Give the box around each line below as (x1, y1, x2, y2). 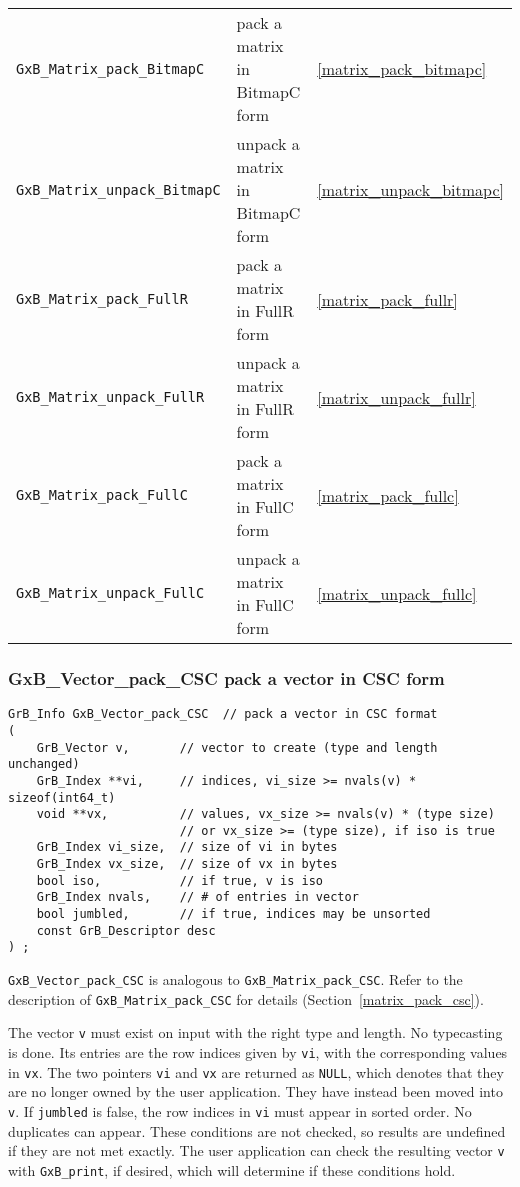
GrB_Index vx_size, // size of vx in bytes (36, 857, 338, 872)
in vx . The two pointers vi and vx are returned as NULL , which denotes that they (8, 1061, 504, 1082)
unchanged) (8, 757, 80, 772)
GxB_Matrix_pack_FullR (16, 291, 188, 307)
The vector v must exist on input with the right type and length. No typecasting (8, 1022, 503, 1043)
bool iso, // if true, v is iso (36, 873, 323, 888)
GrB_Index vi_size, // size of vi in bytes (36, 840, 338, 855)
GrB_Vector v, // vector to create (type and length (36, 740, 438, 755)
